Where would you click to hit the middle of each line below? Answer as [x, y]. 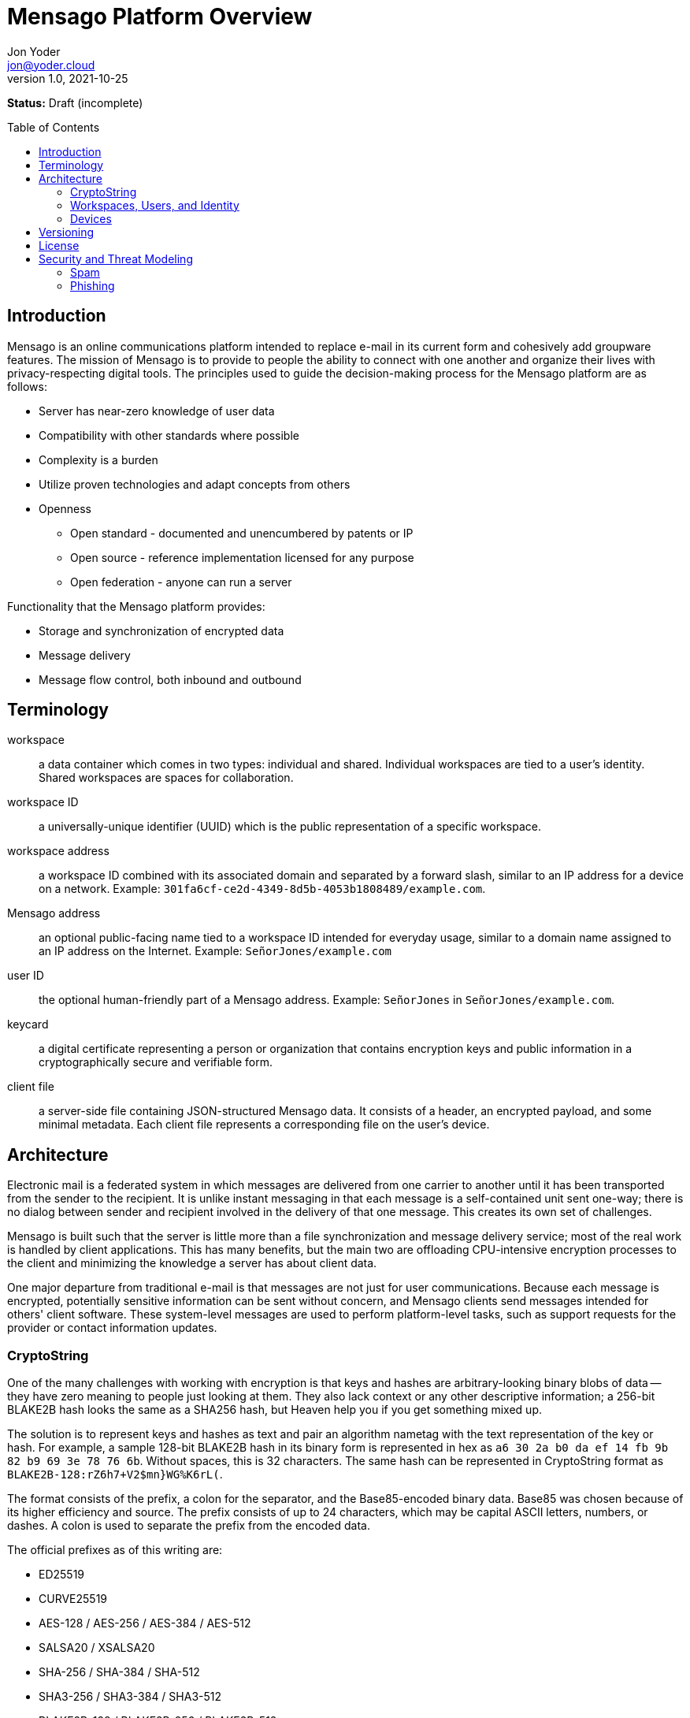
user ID [26, 976]
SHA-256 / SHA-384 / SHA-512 [119, 1672]
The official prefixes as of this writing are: [115, 1550]
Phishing [93, 285]
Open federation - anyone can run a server [181, 582]
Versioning [67, 232]
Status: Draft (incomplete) [75, 102]
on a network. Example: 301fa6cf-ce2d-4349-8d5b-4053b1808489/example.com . [262, 889]
